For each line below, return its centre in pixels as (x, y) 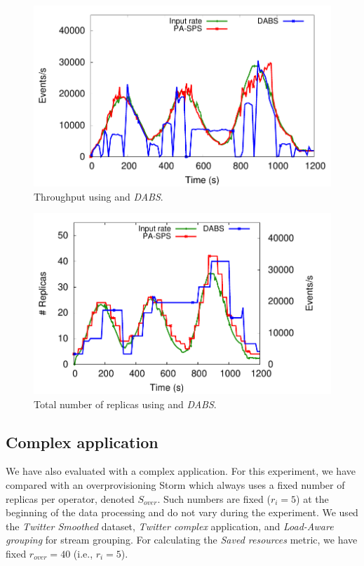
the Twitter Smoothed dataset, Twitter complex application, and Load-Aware (170, 526)
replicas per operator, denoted (70, 498)
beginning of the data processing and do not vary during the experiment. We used (182, 512)
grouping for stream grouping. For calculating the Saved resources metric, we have (182, 540)
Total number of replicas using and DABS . (125, 404)
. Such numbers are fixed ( (214, 498)
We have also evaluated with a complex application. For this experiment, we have (181, 471)
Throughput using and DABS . (99, 196)
